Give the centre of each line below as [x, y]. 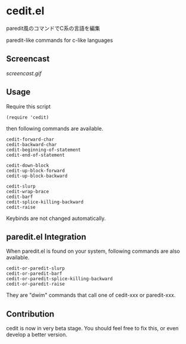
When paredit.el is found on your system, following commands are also [93, 251]
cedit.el [25, 11]
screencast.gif [24, 73]
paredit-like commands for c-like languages [60, 40]
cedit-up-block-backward [37, 176]
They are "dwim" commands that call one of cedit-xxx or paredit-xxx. [91, 295]
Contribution [30, 314]
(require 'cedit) [28, 117]
